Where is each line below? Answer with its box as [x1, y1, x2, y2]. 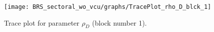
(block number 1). [92, 17, 147, 28]
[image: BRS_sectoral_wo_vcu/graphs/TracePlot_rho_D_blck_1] [4, 3, 212, 10]
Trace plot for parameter [4, 17, 80, 28]
